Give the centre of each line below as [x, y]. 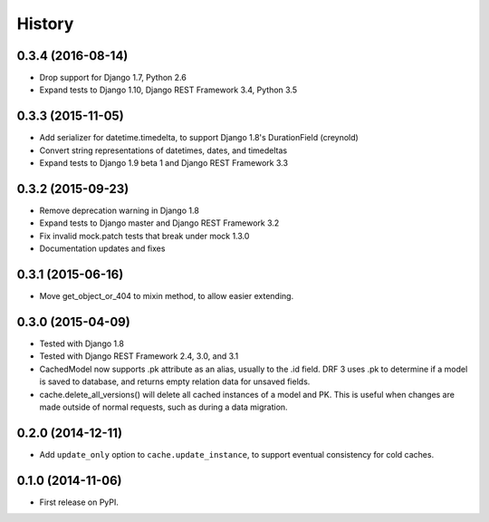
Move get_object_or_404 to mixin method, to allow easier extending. [167, 296]
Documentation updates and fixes [102, 248]
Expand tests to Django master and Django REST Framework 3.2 [159, 223]
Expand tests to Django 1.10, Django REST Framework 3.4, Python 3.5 [168, 90]
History [45, 24]
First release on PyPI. [79, 502]
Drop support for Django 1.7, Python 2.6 [113, 78]
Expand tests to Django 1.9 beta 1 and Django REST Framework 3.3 [164, 163]
